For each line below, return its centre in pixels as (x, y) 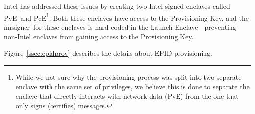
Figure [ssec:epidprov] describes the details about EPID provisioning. (108, 53)
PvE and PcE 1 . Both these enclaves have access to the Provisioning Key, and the (126, 17)
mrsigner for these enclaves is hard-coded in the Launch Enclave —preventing (120, 27)
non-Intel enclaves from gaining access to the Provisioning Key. (99, 36)
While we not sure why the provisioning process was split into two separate (128, 77)
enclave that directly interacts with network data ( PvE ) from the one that (127, 96)
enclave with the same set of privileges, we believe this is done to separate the (132, 86)
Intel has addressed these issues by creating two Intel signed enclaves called (117, 6)
